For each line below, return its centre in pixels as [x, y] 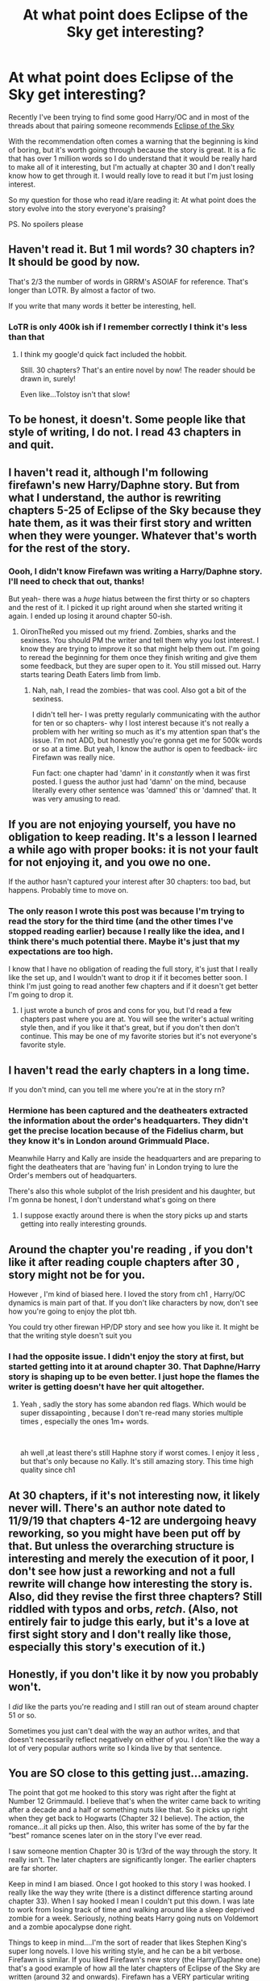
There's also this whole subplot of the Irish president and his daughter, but [132, 1191]
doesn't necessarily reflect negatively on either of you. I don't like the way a [134, 1739]
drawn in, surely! [48, 379]
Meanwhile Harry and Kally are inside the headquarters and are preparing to [135, 1159]
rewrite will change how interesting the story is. [130, 1584]
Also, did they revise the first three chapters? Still [135, 1596]
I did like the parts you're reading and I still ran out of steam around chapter [134, 1706]
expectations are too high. [61, 951]
